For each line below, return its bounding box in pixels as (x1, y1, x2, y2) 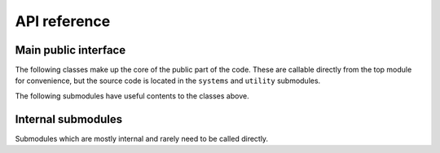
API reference (15, 12, 111, 30)
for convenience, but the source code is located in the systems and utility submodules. (15, 76, 321, 85)
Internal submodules (15, 112, 122, 126)
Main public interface (15, 43, 126, 57)
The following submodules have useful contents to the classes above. (15, 90, 249, 101)
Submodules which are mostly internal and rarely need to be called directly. (15, 133, 269, 143)
